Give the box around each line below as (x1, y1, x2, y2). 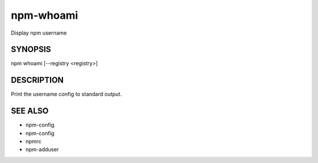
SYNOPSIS (11, 45, 51, 55)
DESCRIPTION (11, 75, 64, 85)
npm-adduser (25, 146, 59, 153)
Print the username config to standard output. (11, 91, 122, 98)
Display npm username (11, 29, 67, 36)
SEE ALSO (11, 106, 49, 116)
